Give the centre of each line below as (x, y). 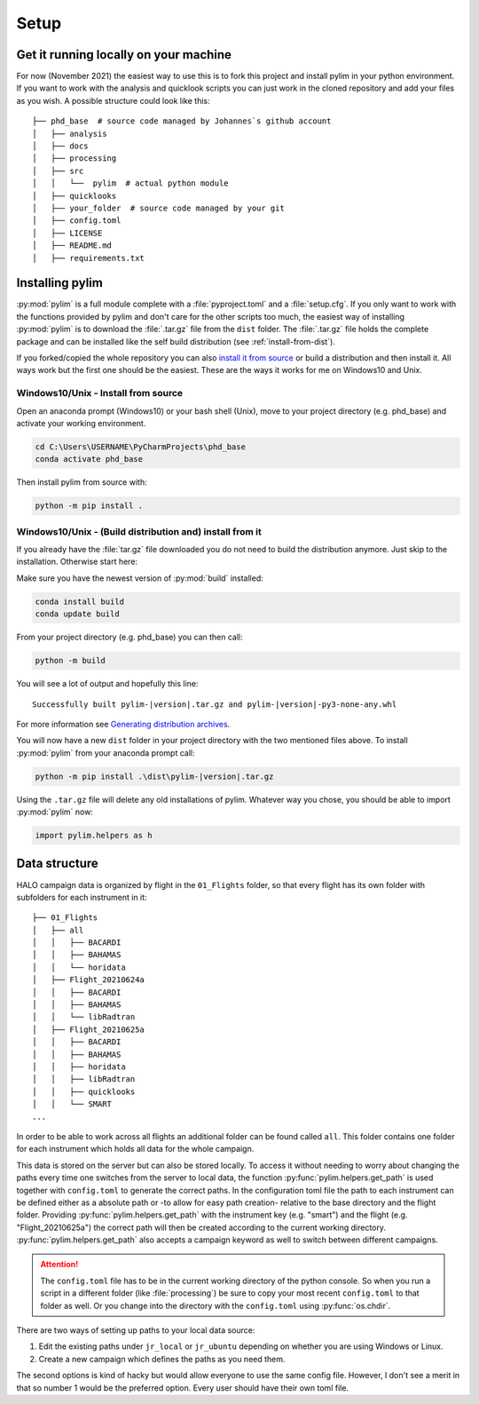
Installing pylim (60, 283)
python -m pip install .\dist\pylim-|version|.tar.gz (154, 776)
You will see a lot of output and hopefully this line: (107, 684)
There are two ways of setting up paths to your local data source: (136, 1330)
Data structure (58, 864)
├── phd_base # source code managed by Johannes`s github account (182, 121)
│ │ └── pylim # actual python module (131, 183)
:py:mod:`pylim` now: (55, 812)
